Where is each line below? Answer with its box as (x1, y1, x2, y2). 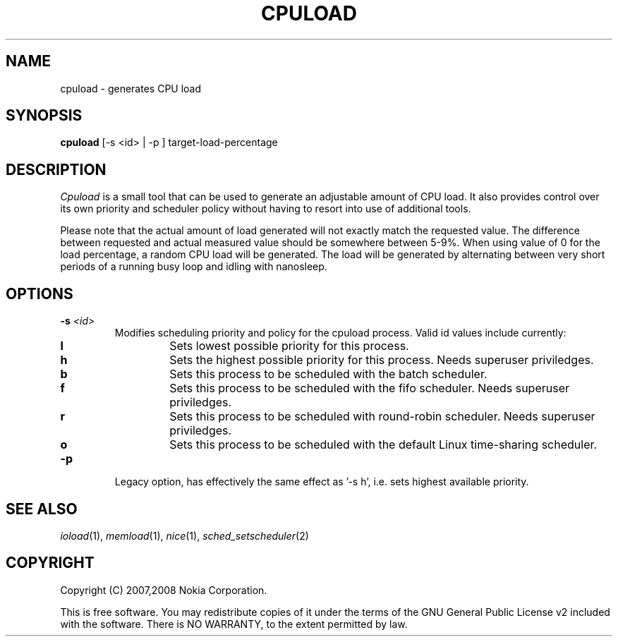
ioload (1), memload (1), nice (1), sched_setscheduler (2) (60, 529, 309, 542)
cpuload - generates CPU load (60, 82, 202, 95)
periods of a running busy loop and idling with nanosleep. (60, 260, 327, 273)
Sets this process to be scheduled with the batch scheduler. (169, 367, 487, 382)
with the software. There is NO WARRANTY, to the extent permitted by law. (60, 617, 408, 630)
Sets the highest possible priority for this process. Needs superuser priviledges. (169, 353, 594, 368)
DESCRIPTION (6, 160, 107, 178)
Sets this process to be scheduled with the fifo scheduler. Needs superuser (169, 381, 570, 396)
